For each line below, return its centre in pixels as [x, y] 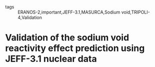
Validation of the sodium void [67, 38]
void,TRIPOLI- [135, 12]
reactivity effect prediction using [75, 48]
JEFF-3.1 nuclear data [51, 59]
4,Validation [30, 17]
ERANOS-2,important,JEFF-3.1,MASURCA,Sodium [69, 12]
